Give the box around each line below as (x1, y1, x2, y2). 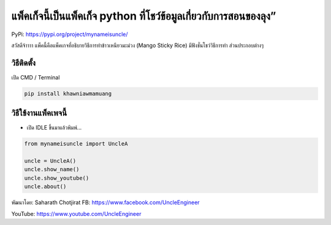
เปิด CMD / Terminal (11, 73, 60, 81)
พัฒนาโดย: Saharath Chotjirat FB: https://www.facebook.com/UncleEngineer (11, 199, 200, 206)
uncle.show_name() (24, 166, 80, 173)
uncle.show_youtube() (24, 174, 89, 182)
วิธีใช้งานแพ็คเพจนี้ (11, 108, 67, 119)
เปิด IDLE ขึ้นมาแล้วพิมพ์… (26, 124, 82, 131)
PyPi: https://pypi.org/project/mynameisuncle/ (11, 31, 128, 38)
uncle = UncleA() (24, 158, 77, 164)
